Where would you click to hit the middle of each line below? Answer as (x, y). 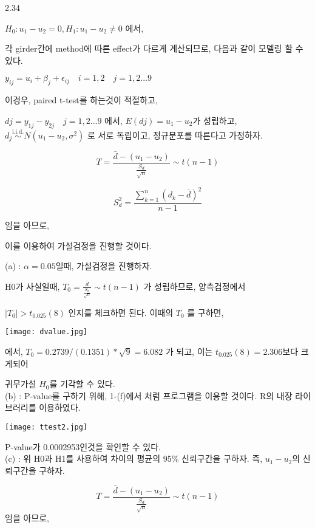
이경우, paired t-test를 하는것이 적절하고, (81, 100)
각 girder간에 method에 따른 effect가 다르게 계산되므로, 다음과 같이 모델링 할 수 (154, 48)
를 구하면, (205, 312)
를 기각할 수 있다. (82, 384)
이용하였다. (60, 407)
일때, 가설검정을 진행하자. (104, 266)
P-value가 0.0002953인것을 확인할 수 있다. (83, 446)
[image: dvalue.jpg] (46, 332)
